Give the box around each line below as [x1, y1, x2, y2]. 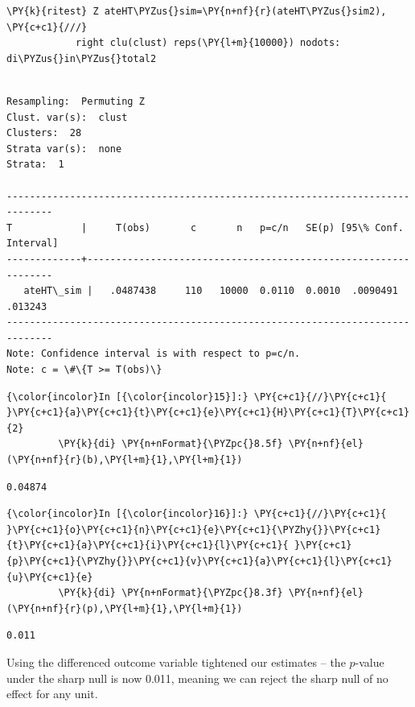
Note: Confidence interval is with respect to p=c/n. [6, 348, 301, 360]
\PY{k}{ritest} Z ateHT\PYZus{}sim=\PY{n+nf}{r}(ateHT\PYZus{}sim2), [6, 6, 387, 17]
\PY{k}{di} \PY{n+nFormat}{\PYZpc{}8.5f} [58, 438, 283, 450]
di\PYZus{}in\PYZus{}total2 [6, 52, 157, 64]
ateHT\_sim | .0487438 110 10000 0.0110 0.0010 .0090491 [23, 285, 398, 297]
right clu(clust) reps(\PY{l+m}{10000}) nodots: [75, 37, 341, 49]
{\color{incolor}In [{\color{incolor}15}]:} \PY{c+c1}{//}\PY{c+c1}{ [6, 391, 387, 403]
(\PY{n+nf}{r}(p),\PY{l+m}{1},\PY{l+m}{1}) [6, 602, 243, 614]
